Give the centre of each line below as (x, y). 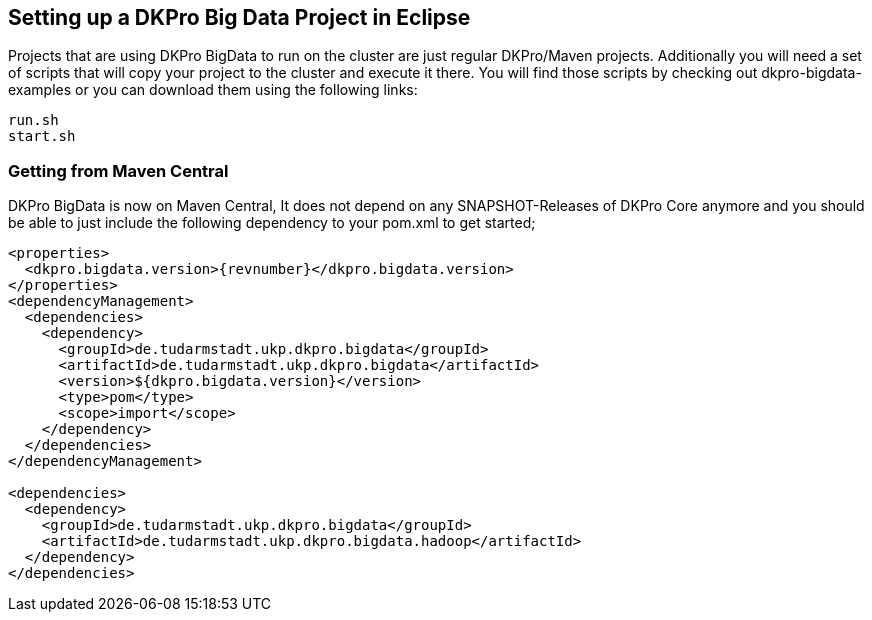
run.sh (33, 120)
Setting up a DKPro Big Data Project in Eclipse (239, 17)
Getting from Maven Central (118, 170)
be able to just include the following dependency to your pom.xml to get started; (272, 223)
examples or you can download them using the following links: (213, 90)
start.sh (42, 136)
